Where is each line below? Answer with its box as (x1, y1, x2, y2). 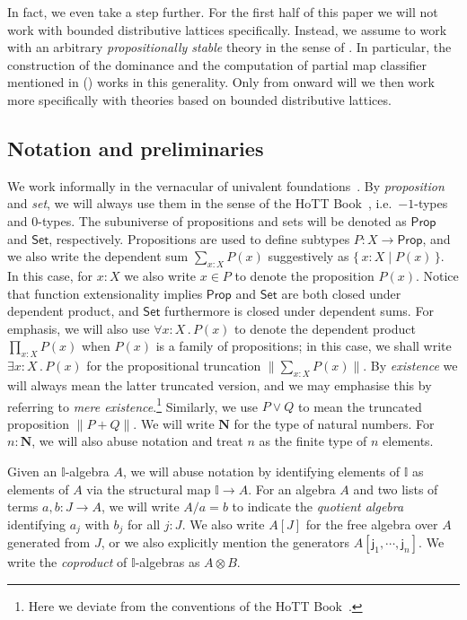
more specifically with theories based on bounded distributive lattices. (7, 90, 392, 109)
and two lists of (353, 479, 438, 498)
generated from (7, 533, 91, 552)
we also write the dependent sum (7, 247, 189, 266)
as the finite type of (259, 432, 367, 450)
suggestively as (268, 247, 349, 266)
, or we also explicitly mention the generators (101, 533, 350, 552)
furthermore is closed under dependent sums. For (164, 301, 434, 320)
